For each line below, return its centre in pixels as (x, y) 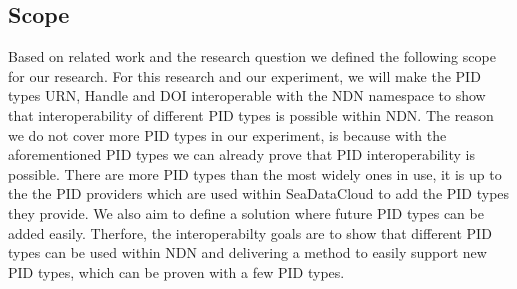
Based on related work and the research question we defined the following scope (252, 56)
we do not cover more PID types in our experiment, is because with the (227, 134)
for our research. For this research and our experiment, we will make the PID (244, 75)
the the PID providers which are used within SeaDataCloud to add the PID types (259, 193)
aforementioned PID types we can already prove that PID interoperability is (242, 154)
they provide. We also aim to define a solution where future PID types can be (246, 212)
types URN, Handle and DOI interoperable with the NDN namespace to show (247, 95)
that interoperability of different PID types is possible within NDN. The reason (251, 114)
